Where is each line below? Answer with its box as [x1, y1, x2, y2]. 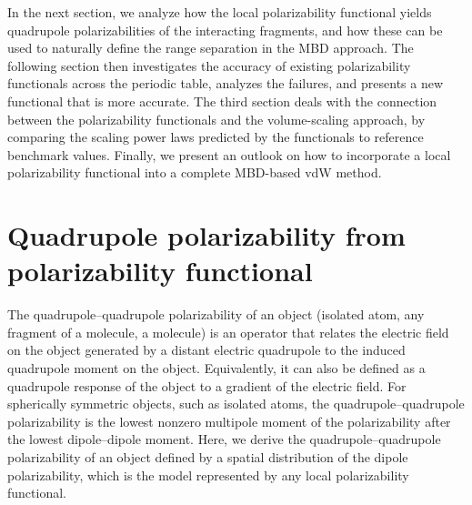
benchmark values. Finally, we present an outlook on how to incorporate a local [7, 145, 451, 164]
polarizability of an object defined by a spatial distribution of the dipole [7, 448, 408, 466]
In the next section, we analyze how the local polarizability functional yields [7, 3, 432, 21]
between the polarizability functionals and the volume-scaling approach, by [7, 109, 426, 128]
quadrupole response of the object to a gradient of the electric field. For [7, 376, 407, 395]
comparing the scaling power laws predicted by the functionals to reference [7, 127, 424, 146]
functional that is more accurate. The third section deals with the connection [7, 91, 437, 110]
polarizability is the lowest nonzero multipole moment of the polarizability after [7, 411, 451, 430]
